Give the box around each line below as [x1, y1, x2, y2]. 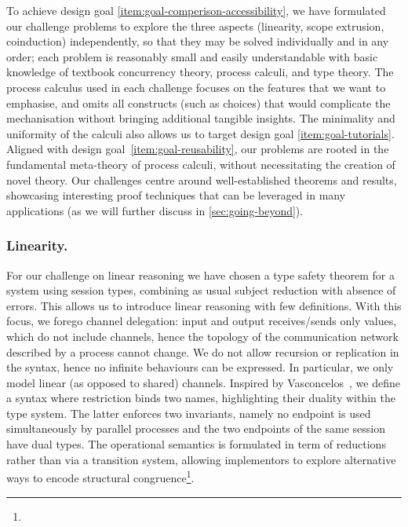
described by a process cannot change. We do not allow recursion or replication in [6, 343, 399, 360]
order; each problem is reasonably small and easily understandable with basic [6, 48, 378, 64]
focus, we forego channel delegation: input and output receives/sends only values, [6, 313, 397, 329]
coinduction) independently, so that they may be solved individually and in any [6, 33, 389, 49]
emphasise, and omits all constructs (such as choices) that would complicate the [6, 94, 391, 111]
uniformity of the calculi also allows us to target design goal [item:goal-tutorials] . [6, 125, 395, 141]
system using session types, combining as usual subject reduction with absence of [6, 282, 396, 298]
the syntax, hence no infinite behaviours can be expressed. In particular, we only [6, 359, 394, 375]
